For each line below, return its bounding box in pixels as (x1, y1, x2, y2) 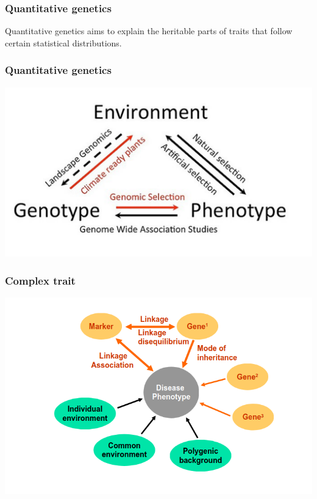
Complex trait (5, 272, 76, 288)
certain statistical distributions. (5, 36, 122, 49)
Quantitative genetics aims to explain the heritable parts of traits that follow (5, 24, 293, 37)
